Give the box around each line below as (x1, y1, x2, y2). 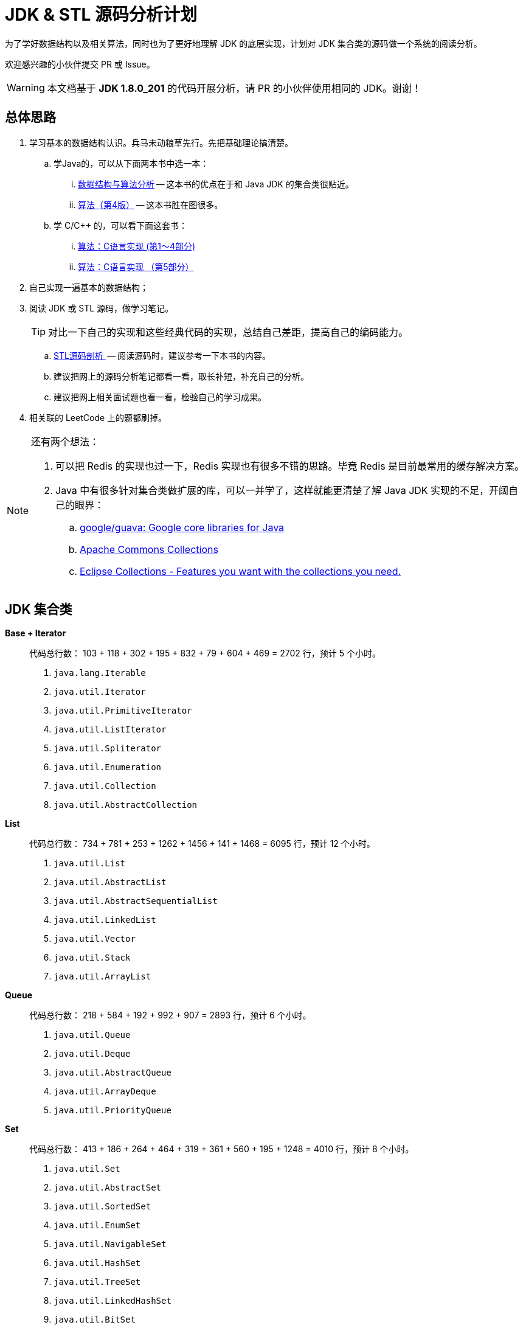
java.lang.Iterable (54, 668, 146, 678)
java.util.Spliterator (54, 743, 162, 754)
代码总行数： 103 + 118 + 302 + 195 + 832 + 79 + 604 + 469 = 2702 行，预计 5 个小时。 (29, 648, 381, 659)
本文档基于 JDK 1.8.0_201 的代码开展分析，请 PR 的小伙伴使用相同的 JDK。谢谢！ (47, 82, 421, 94)
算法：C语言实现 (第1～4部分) (78, 240, 196, 251)
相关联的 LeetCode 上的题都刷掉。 (29, 412, 167, 423)
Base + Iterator (5, 628, 66, 639)
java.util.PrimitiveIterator (54, 706, 192, 716)
